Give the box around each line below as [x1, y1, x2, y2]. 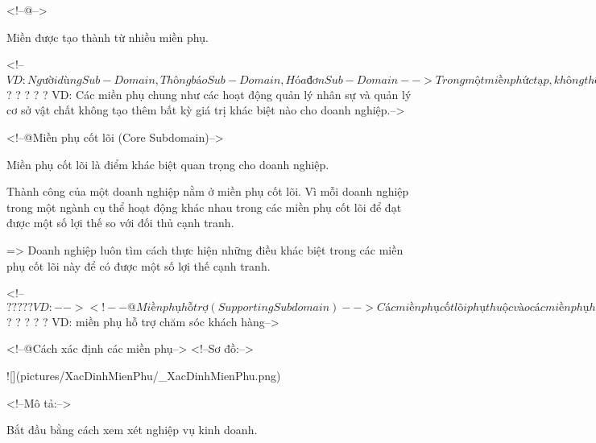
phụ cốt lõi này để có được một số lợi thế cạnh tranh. [6, 257, 271, 274]
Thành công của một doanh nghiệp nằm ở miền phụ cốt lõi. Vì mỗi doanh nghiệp [6, 183, 409, 200]
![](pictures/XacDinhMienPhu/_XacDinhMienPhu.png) [6, 366, 281, 383]
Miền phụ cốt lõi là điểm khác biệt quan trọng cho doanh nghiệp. [6, 155, 329, 172]
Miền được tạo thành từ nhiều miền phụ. [6, 28, 209, 45]
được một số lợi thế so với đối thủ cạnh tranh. [6, 214, 234, 231]
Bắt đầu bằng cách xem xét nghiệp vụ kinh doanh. [6, 421, 258, 438]
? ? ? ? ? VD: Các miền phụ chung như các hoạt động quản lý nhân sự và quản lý [6, 85, 412, 102]
